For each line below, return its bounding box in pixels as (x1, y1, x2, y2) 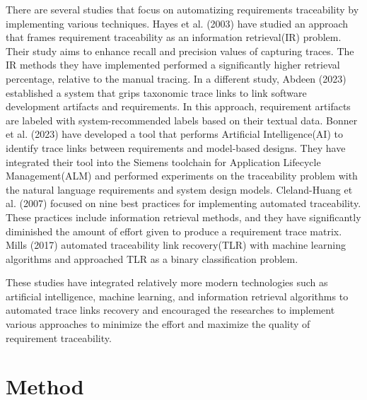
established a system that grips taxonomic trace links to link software (6, 85, 307, 100)
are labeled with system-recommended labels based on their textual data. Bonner (6, 112, 358, 127)
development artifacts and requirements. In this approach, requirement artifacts (6, 99, 351, 114)
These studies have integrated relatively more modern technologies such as (6, 275, 328, 290)
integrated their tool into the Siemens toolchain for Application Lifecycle (6, 154, 321, 169)
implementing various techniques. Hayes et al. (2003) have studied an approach (6, 16, 349, 30)
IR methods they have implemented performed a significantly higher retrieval (6, 57, 340, 72)
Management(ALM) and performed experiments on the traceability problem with (6, 168, 358, 183)
